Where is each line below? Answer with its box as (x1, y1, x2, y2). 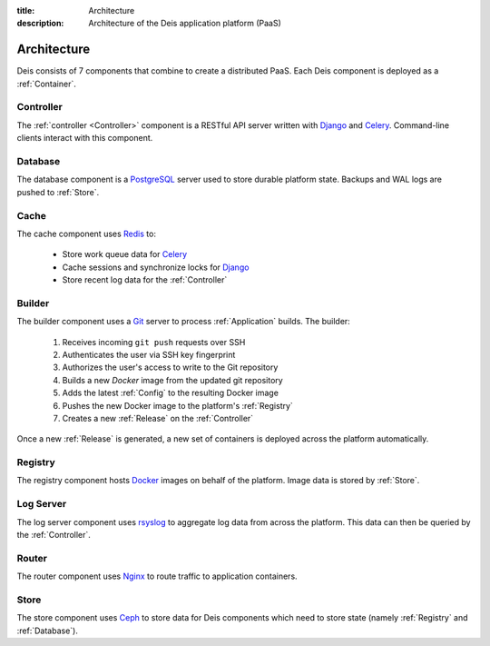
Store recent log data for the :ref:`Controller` (62, 274, 228, 285)
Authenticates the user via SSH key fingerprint (62, 349, 236, 360)
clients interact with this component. (16, 133, 153, 144)
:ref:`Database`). (16, 625, 79, 636)
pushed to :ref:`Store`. (16, 186, 100, 197)
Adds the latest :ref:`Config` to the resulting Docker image (62, 387, 279, 399)
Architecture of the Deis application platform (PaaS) (88, 18, 281, 29)
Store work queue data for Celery (62, 249, 188, 260)
